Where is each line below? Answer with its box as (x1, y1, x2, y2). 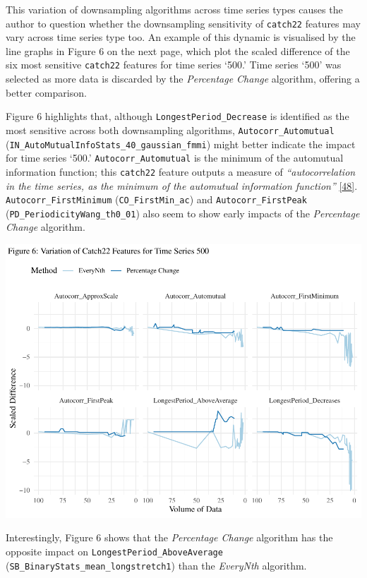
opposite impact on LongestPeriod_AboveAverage (6, 543, 223, 558)
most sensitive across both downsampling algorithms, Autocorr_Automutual (6, 122, 335, 137)
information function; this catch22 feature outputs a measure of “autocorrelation (6, 164, 356, 179)
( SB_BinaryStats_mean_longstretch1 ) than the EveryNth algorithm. (6, 558, 307, 572)
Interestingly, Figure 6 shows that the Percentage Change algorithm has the (6, 530, 333, 545)
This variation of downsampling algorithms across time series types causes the (6, 2, 343, 16)
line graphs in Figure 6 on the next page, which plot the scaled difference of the (6, 43, 350, 58)
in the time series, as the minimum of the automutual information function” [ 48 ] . (6, 178, 358, 193)
